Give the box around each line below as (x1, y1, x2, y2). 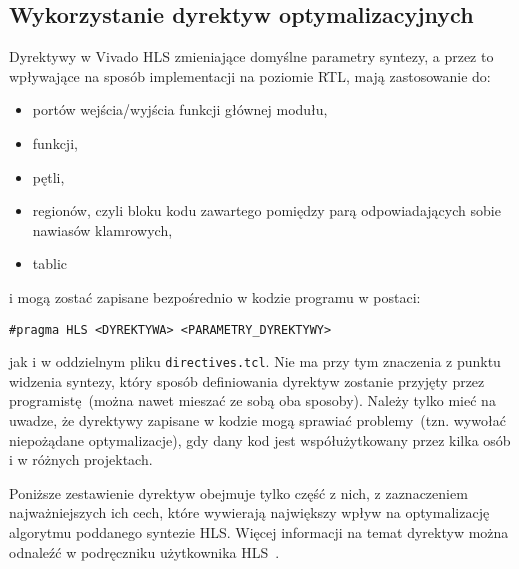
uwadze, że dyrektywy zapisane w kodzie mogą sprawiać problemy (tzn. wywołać (9, 410, 506, 431)
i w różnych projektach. (9, 449, 153, 470)
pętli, (32, 166, 65, 187)
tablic (32, 253, 68, 274)
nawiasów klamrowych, (32, 219, 173, 240)
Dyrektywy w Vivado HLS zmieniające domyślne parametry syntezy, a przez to (9, 46, 494, 67)
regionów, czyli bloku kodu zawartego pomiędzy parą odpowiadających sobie (32, 200, 501, 221)
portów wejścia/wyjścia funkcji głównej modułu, (32, 99, 328, 120)
